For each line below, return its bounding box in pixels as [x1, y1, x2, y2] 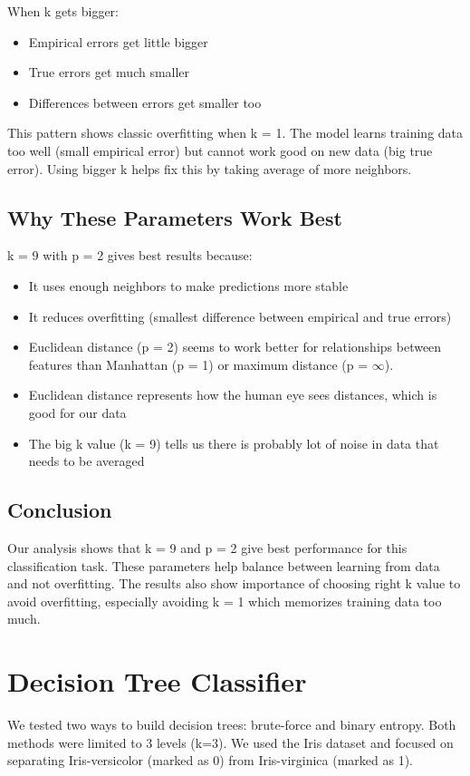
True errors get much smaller [28, 63, 190, 82]
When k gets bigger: [7, 2, 120, 20]
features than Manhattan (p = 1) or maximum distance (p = [28, 354, 369, 373]
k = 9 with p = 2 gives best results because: [7, 246, 253, 265]
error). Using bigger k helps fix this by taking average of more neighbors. [7, 159, 412, 178]
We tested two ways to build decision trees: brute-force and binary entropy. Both [7, 715, 456, 733]
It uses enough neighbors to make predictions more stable [28, 276, 349, 295]
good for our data [28, 403, 127, 422]
